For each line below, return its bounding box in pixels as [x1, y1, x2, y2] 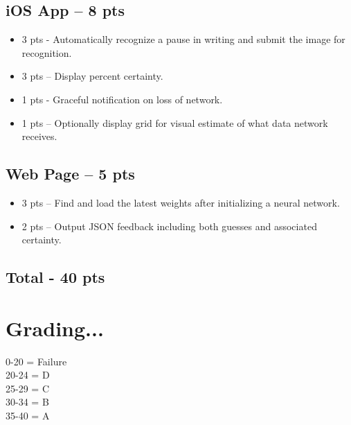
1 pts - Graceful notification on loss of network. [21, 92, 223, 106]
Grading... [6, 313, 104, 342]
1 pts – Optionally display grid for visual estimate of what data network [21, 115, 328, 130]
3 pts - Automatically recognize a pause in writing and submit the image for [21, 32, 345, 46]
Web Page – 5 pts [6, 163, 135, 184]
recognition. [21, 45, 72, 60]
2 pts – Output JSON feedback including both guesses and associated [21, 218, 317, 233]
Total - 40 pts [6, 266, 105, 288]
